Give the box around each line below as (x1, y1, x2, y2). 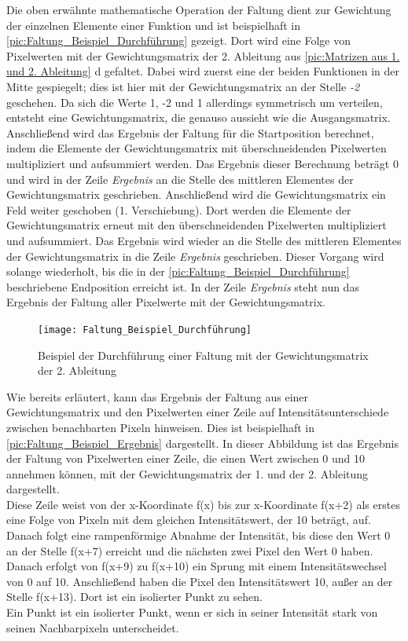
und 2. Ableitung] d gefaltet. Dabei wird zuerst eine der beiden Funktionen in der (6, 63, 400, 79)
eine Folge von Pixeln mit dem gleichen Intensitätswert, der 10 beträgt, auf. (6, 511, 371, 528)
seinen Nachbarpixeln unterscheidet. (6, 619, 179, 636)
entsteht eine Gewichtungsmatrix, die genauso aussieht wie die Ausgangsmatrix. (6, 109, 391, 126)
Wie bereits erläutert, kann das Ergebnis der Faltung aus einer (6, 388, 309, 405)
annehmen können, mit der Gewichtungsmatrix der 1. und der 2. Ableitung (6, 465, 369, 482)
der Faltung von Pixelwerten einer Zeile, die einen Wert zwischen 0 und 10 (6, 450, 366, 467)
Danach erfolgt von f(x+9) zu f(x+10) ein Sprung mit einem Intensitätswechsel (6, 558, 387, 574)
